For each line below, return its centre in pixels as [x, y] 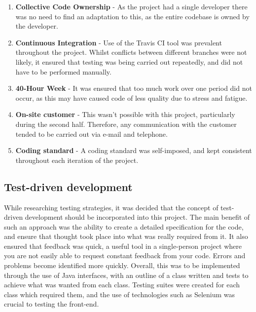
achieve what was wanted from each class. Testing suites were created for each [122, 285]
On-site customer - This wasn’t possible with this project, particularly [125, 114]
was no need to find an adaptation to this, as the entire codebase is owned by [132, 16]
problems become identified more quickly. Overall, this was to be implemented [122, 265]
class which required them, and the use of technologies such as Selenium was [120, 294]
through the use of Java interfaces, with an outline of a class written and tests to [126, 275]
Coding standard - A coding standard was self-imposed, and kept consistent [134, 150]
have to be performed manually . [63, 71]
